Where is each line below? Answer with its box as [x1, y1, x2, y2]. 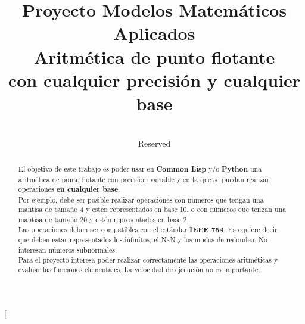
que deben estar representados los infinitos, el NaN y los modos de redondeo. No [18, 235, 267, 245]
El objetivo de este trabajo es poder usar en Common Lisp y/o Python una [18, 163, 262, 174]
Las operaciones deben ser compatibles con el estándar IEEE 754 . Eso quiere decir [18, 224, 278, 235]
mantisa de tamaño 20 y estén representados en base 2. [18, 214, 189, 225]
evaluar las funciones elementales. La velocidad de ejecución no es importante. [18, 264, 260, 275]
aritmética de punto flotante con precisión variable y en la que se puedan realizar [18, 174, 270, 184]
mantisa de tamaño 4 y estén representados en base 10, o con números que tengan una [18, 204, 287, 214]
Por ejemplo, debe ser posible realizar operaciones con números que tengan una [18, 194, 264, 204]
